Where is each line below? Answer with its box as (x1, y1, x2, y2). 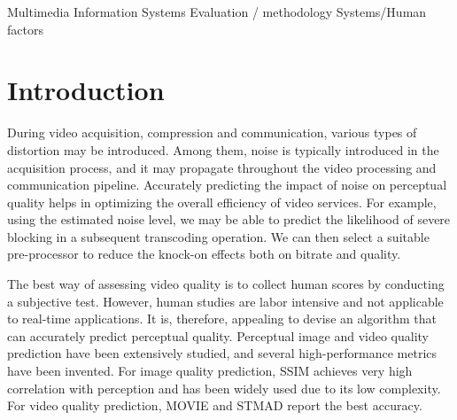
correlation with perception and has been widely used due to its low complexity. (7, 378, 441, 397)
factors (7, 19, 43, 38)
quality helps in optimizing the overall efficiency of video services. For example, (7, 192, 437, 211)
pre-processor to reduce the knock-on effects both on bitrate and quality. (7, 245, 401, 263)
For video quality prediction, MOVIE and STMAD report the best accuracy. (7, 396, 422, 415)
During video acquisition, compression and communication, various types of (7, 123, 417, 142)
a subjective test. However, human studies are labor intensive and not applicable (7, 292, 444, 310)
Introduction (7, 72, 165, 108)
